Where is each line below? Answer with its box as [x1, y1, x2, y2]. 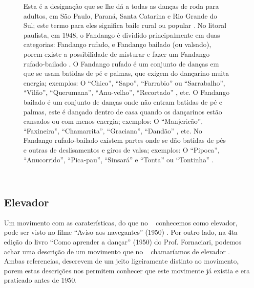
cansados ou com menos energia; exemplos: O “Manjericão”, [23, 116, 203, 126]
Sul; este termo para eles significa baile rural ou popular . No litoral [23, 20, 227, 30]
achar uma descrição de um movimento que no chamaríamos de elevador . [4, 246, 230, 256]
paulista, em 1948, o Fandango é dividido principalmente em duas [23, 29, 220, 40]
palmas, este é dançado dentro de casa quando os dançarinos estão [23, 106, 222, 116]
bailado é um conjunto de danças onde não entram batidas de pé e [23, 96, 222, 107]
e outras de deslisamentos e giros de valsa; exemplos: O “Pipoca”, [23, 144, 219, 155]
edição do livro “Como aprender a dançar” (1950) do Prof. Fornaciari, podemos [4, 237, 242, 247]
